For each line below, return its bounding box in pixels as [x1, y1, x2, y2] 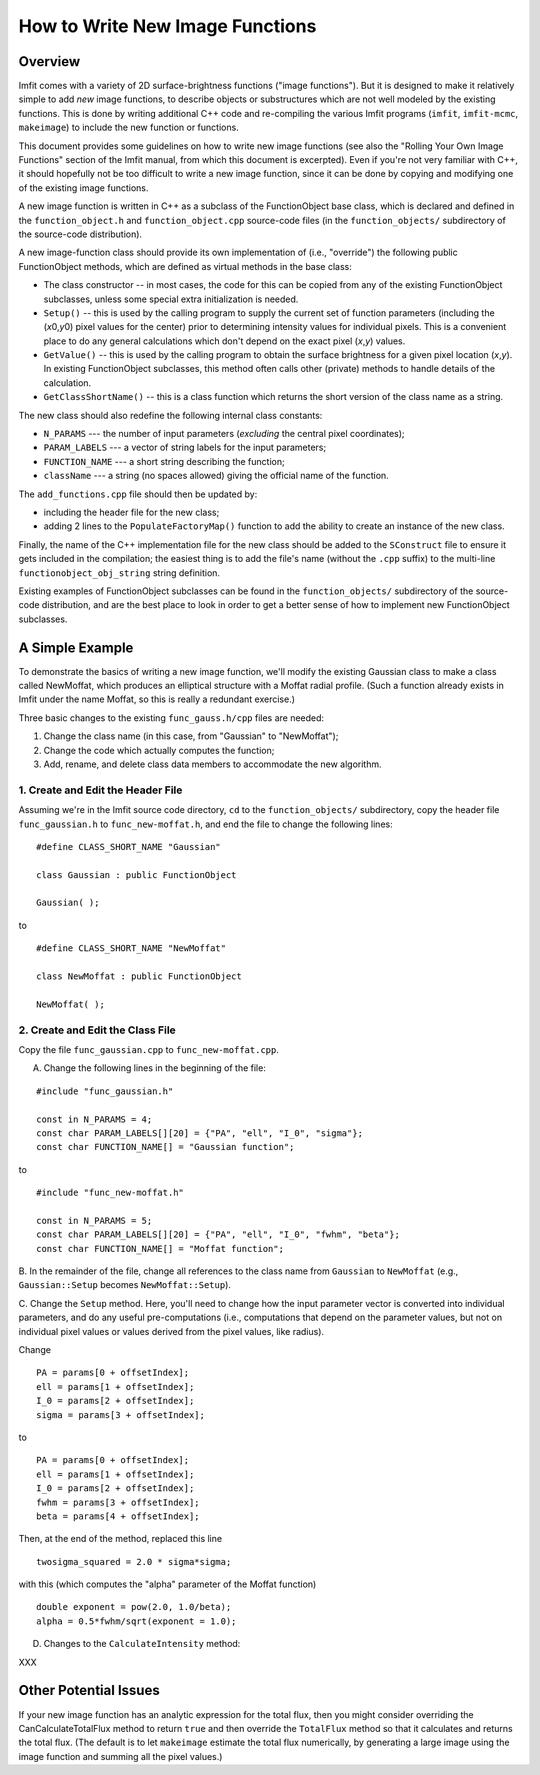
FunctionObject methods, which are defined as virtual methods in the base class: [18, 260, 352, 272]
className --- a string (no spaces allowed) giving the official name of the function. [43, 470, 389, 482]
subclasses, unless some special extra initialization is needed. [43, 293, 299, 305]
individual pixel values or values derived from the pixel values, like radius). [18, 1325, 325, 1337]
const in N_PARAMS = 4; [36, 1113, 153, 1125]
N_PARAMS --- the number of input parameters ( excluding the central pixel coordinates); [43, 428, 405, 440]
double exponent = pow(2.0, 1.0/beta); [36, 1601, 232, 1613]
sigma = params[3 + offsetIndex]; [36, 1409, 205, 1420]
